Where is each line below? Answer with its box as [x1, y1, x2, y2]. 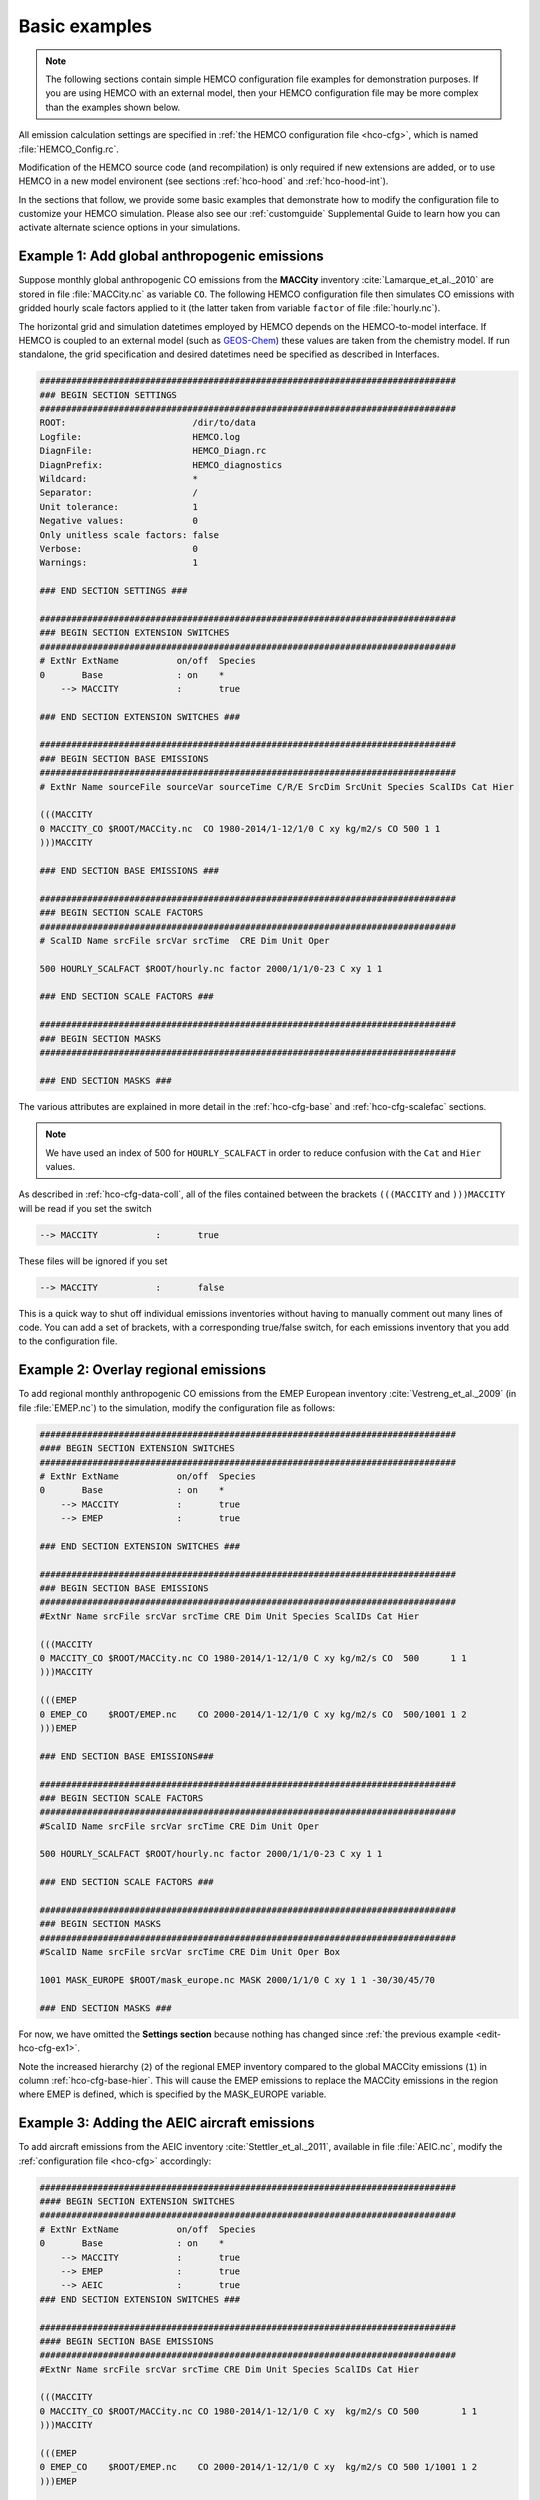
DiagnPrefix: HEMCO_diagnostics [39, 459, 283, 470]
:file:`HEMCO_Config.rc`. [18, 143, 120, 155]
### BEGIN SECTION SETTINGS [39, 389, 177, 400]
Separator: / [39, 487, 199, 499]
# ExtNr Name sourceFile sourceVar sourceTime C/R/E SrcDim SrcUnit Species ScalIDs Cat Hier [39, 781, 515, 792]
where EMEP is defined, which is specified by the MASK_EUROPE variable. [18, 2088, 327, 2100]
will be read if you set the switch [18, 1202, 152, 1214]
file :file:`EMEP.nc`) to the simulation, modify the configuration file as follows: [18, 1401, 336, 1414]
